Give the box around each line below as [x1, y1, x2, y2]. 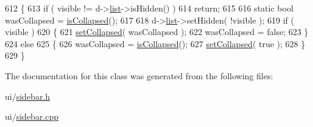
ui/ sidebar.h [5, 90, 51, 102]
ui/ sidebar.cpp [5, 110, 59, 123]
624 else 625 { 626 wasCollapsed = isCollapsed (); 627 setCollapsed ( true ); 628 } [5, 37, 306, 50]
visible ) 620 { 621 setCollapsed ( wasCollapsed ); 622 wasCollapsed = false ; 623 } [5, 25, 309, 38]
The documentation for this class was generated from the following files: [5, 69, 273, 82]
